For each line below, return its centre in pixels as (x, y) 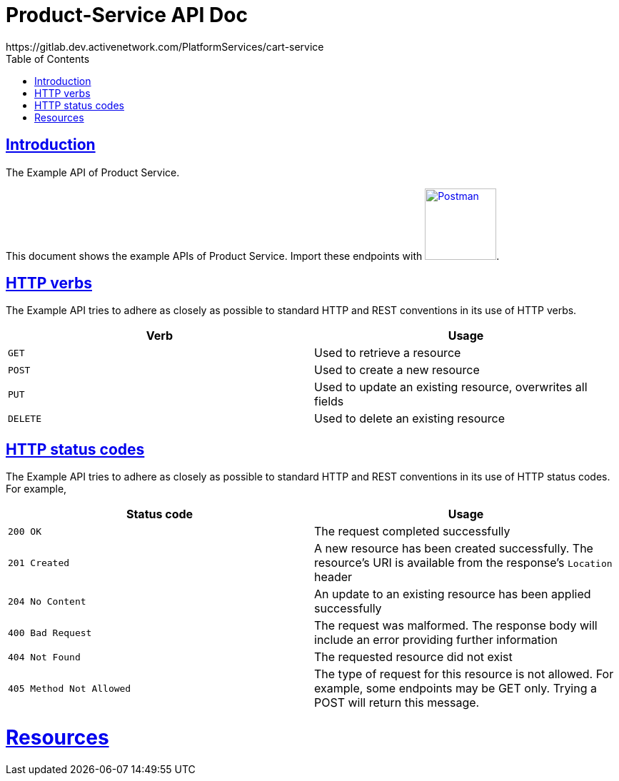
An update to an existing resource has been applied (453, 594)
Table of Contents (48, 59)
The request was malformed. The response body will (456, 626)
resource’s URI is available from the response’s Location (463, 563)
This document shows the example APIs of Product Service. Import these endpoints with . (253, 256)
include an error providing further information (436, 640)
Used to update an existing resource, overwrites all (451, 387)
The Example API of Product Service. (93, 172)
